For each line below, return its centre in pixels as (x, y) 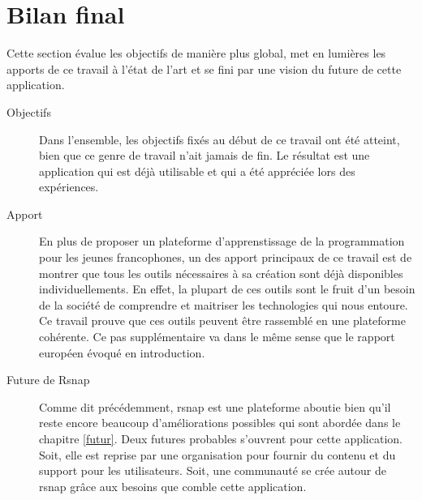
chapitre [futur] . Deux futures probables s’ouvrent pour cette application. (221, 438)
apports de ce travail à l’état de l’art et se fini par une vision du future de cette (204, 68)
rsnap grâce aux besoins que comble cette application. (173, 486)
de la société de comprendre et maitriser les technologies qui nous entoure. (224, 304)
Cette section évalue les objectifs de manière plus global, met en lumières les (196, 53)
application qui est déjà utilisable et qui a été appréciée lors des (197, 171)
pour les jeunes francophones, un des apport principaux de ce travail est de (226, 257)
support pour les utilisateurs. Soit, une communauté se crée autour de (213, 470)
